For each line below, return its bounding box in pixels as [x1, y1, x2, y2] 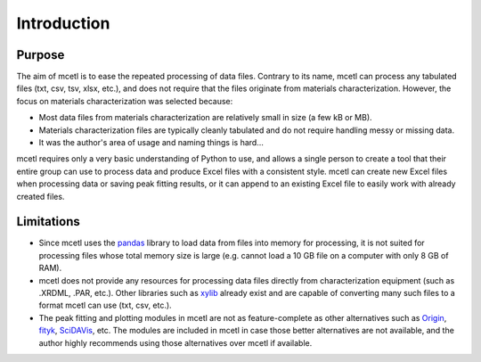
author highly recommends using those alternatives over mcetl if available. [38, 337, 313, 348]
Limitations [16, 214, 80, 229]
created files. [16, 191, 65, 202]
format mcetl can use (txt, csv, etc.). [38, 300, 173, 311]
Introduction [16, 13, 110, 33]
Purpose [16, 47, 65, 62]
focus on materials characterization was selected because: [16, 95, 233, 106]
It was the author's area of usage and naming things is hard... [38, 137, 265, 148]
